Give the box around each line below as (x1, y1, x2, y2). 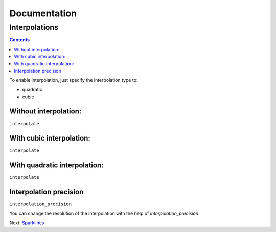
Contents (9, 37, 30, 43)
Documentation (9, 8, 77, 19)
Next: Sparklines (9, 220, 44, 226)
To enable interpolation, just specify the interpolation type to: (9, 77, 138, 83)
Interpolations (9, 22, 59, 32)
